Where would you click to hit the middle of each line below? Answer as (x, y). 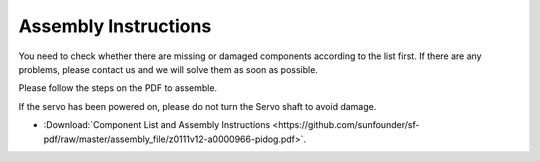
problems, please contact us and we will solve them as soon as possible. (168, 69)
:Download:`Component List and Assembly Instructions (157, 125)
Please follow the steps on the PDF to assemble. (118, 88)
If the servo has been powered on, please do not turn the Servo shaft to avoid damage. (197, 106)
